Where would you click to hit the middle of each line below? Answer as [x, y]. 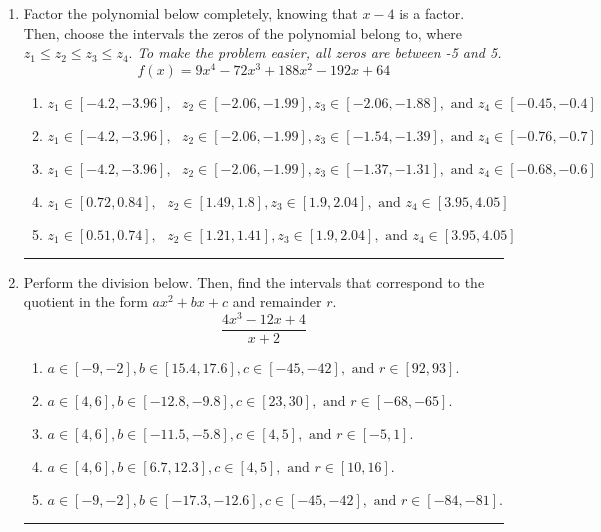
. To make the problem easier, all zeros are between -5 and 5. [315, 52]
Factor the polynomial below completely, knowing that [190, 13]
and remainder [277, 301]
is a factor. [432, 13]
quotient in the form [85, 301]
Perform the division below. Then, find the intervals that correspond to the [254, 281]
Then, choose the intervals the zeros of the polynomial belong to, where [243, 32]
